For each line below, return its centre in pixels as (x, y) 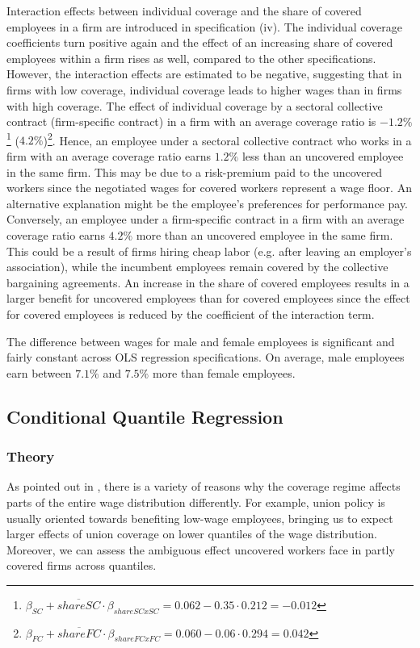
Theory (31, 456)
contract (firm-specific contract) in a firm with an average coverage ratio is (191, 121)
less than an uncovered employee (323, 156)
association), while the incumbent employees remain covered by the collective (197, 267)
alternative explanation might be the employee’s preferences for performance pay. (207, 203)
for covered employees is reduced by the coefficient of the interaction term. (191, 314)
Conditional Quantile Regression (145, 416)
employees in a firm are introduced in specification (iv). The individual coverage (204, 26)
